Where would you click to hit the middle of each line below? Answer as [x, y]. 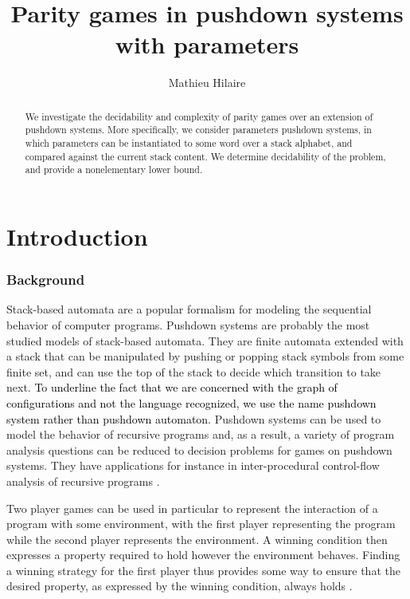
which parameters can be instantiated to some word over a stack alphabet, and [189, 143]
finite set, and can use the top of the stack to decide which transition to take [194, 371]
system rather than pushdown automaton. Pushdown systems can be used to [194, 418]
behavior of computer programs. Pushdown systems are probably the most [188, 324]
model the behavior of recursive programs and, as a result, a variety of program [201, 434]
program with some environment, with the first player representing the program [201, 524]
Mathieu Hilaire [207, 83]
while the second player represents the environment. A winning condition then [197, 539]
